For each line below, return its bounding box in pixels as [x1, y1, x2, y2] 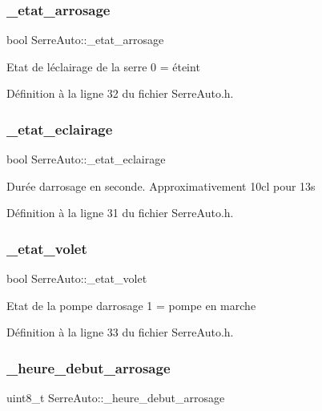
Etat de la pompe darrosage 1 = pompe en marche [6, 296, 256, 313]
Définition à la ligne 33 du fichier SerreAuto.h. [6, 324, 234, 340]
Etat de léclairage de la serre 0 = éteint [6, 58, 200, 75]
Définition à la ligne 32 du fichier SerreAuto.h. [6, 85, 234, 102]
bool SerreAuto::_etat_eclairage [6, 151, 166, 167]
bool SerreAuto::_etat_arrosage [6, 31, 164, 48]
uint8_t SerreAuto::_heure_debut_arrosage [6, 389, 225, 406]
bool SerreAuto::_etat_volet [6, 270, 147, 287]
